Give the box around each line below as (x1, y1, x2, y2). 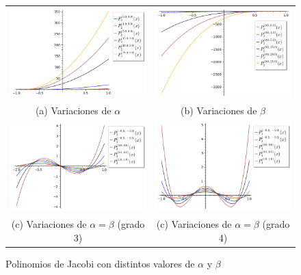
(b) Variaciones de (181, 103, 257, 118)
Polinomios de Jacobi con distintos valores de (5, 256, 195, 270)
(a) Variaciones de (35, 103, 112, 118)
